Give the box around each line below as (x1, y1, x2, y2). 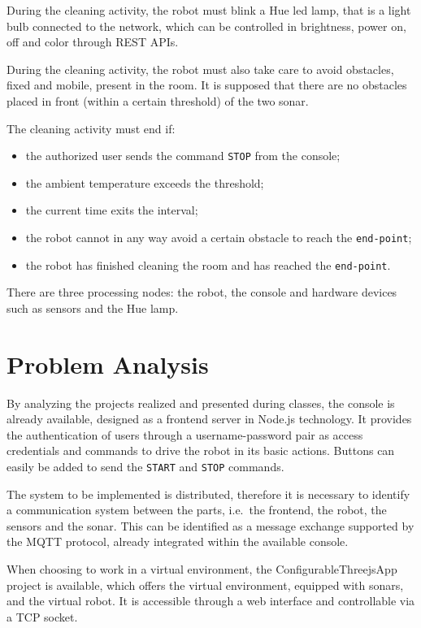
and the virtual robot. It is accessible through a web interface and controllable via (7, 592, 415, 609)
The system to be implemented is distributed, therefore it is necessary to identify (7, 485, 410, 502)
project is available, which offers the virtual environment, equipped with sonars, (7, 576, 404, 593)
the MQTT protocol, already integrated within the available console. (7, 533, 349, 550)
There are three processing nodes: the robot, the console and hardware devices (7, 284, 397, 301)
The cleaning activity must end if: (7, 119, 176, 136)
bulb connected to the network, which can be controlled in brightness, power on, (7, 17, 406, 34)
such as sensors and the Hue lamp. (7, 299, 179, 316)
